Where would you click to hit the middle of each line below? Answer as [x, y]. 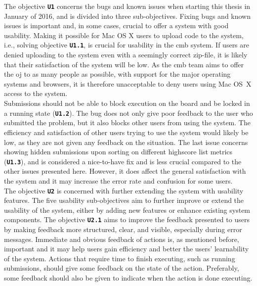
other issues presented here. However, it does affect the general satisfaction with [125, 171]
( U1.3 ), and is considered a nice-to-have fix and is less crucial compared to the [123, 161]
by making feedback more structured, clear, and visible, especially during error [123, 229]
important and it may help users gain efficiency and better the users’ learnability [127, 249]
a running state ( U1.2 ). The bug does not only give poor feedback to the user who [128, 113]
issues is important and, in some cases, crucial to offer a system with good [116, 25]
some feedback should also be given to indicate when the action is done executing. [128, 278]
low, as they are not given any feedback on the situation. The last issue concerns [126, 142]
